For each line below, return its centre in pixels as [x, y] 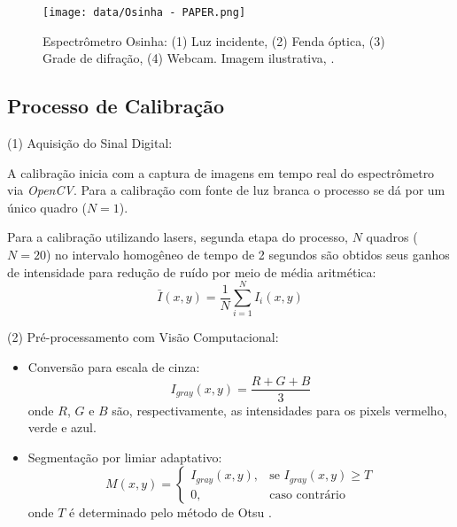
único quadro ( [47, 207]
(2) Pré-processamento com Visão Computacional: [143, 337]
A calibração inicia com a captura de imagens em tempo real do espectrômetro [221, 172]
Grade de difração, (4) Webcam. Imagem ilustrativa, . [189, 58]
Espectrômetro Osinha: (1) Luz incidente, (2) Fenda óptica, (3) [214, 40]
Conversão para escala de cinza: [114, 366]
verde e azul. [62, 427]
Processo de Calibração [116, 106]
